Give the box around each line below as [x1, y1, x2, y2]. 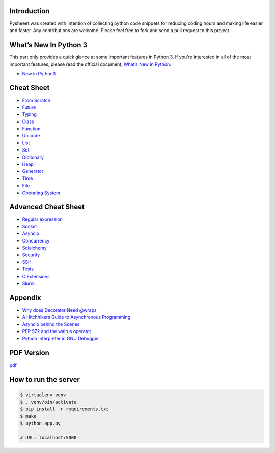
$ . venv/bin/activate [20, 399, 77, 405]
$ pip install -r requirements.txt [20, 406, 109, 412]
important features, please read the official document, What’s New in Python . [9, 61, 172, 67]
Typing [22, 111, 37, 117]
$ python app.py [20, 420, 61, 426]
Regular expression [22, 216, 63, 222]
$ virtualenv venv [20, 392, 66, 398]
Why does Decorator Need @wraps [22, 307, 97, 313]
